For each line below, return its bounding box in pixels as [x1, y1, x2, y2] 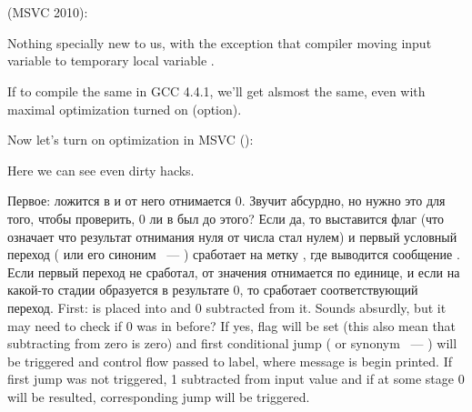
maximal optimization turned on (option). [7, 99, 242, 118]
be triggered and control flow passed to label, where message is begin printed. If [7, 351, 453, 370]
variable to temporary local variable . [7, 51, 215, 70]
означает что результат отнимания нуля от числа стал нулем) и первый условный [7, 226, 457, 246]
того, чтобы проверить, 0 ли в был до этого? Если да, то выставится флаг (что [7, 208, 445, 227]
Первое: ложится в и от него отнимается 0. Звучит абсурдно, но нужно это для [7, 191, 446, 210]
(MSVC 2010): [7, 3, 88, 22]
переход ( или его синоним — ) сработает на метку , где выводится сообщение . [7, 245, 460, 264]
